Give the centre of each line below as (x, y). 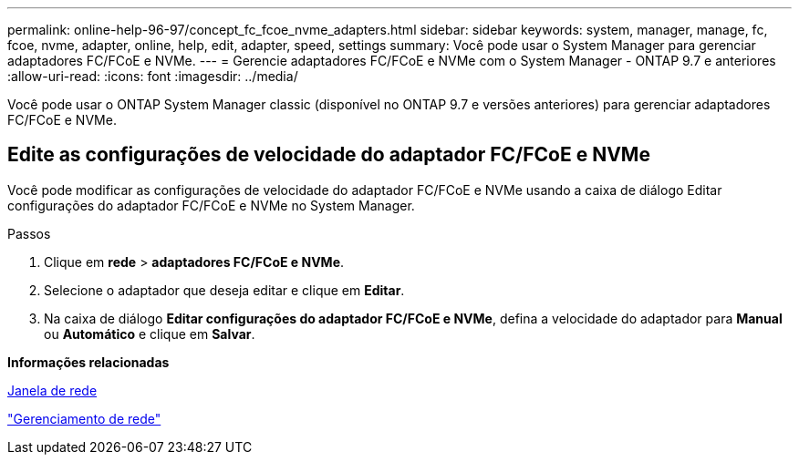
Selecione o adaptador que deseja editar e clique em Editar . (224, 290)
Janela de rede (52, 390)
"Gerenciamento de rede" (84, 418)
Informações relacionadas (88, 362)
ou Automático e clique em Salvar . (150, 334)
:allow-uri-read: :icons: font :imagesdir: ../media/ (153, 76)
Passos (29, 233)
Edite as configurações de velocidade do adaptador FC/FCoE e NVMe (329, 155)
